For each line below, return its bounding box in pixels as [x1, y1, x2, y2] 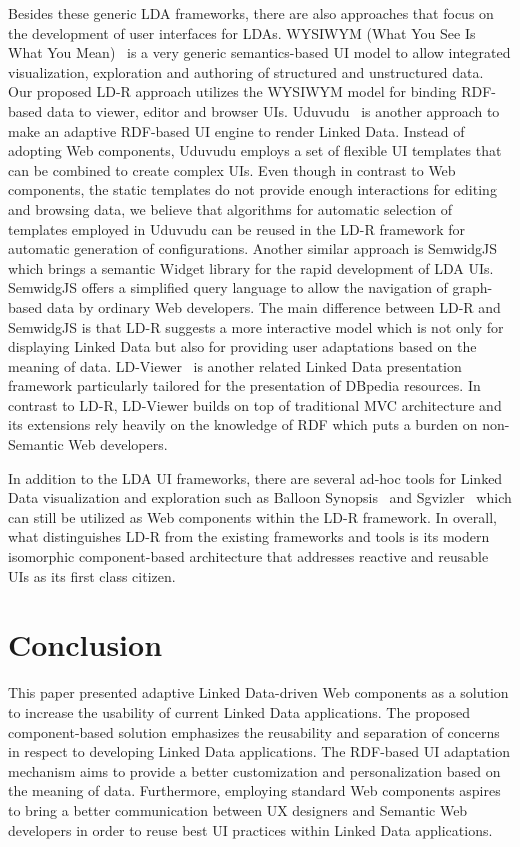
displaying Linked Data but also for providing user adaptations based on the [8, 336, 477, 357]
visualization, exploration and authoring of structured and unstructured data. [8, 61, 484, 82]
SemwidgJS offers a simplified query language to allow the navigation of [8, 277, 448, 298]
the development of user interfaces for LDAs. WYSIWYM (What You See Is [8, 22, 476, 43]
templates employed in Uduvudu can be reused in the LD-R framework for [8, 218, 466, 239]
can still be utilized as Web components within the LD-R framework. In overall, [8, 506, 497, 527]
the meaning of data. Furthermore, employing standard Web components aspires [8, 780, 501, 801]
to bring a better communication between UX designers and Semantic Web [8, 799, 468, 820]
